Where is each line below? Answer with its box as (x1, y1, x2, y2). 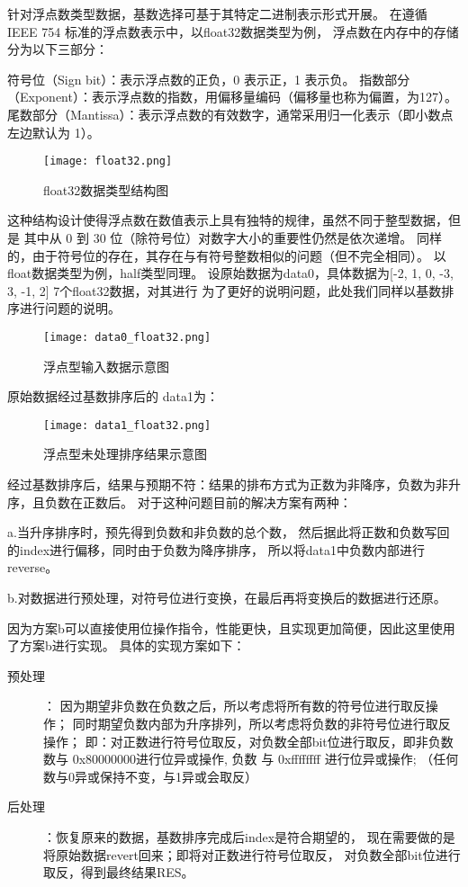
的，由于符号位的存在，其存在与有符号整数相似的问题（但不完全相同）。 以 (7, 246, 446, 264)
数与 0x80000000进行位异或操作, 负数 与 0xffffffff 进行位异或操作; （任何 (43, 749, 459, 768)
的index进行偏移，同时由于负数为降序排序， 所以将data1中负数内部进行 (7, 540, 425, 559)
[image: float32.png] (43, 155, 173, 168)
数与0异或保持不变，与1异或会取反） (43, 766, 257, 785)
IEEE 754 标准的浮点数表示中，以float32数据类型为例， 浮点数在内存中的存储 (7, 22, 459, 40)
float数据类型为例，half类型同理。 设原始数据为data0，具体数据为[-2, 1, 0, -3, (7, 264, 454, 282)
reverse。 (7, 558, 58, 577)
